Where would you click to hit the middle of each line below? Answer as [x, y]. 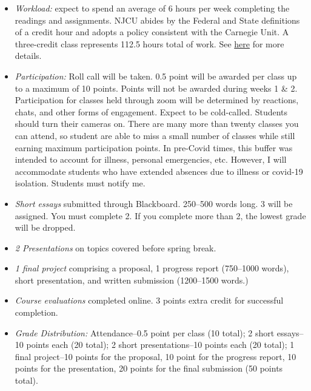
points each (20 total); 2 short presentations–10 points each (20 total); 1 [160, 345]
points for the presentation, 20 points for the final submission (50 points [149, 368]
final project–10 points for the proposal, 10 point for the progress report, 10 [155, 356]
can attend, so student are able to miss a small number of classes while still [155, 135]
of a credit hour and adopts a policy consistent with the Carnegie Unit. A [152, 32]
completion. [36, 312]
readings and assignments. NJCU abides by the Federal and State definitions [157, 20]
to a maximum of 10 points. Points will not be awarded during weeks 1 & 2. [156, 88]
